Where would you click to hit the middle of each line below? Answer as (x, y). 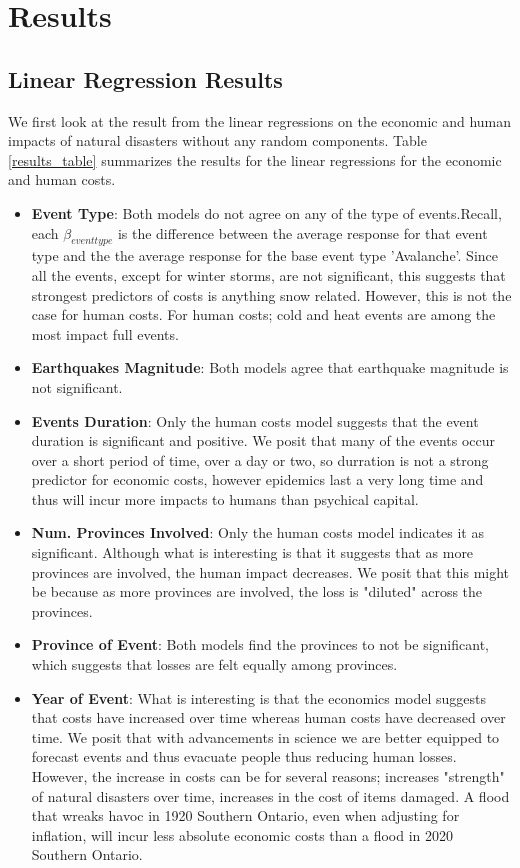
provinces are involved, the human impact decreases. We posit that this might (270, 571)
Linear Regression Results (145, 78)
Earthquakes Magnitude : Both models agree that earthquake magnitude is (270, 367)
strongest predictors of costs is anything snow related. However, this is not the (271, 294)
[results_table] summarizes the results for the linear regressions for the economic (255, 159)
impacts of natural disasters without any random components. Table (217, 140)
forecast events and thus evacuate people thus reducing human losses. (244, 756)
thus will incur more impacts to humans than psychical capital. (225, 498)
